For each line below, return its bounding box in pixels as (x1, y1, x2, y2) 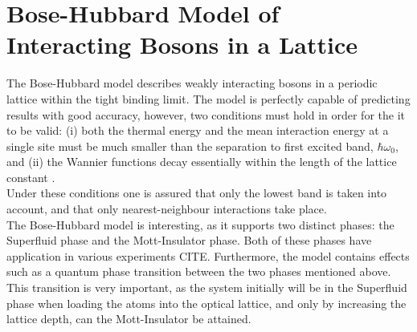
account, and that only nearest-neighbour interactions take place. (6, 200, 327, 217)
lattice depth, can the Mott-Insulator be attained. (6, 310, 251, 327)
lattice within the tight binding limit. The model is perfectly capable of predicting (6, 90, 411, 107)
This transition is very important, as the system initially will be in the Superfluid (6, 279, 407, 296)
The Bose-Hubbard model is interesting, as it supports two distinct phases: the (6, 216, 395, 233)
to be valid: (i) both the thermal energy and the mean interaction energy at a (6, 122, 389, 139)
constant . (6, 168, 55, 185)
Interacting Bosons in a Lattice (6, 28, 358, 61)
